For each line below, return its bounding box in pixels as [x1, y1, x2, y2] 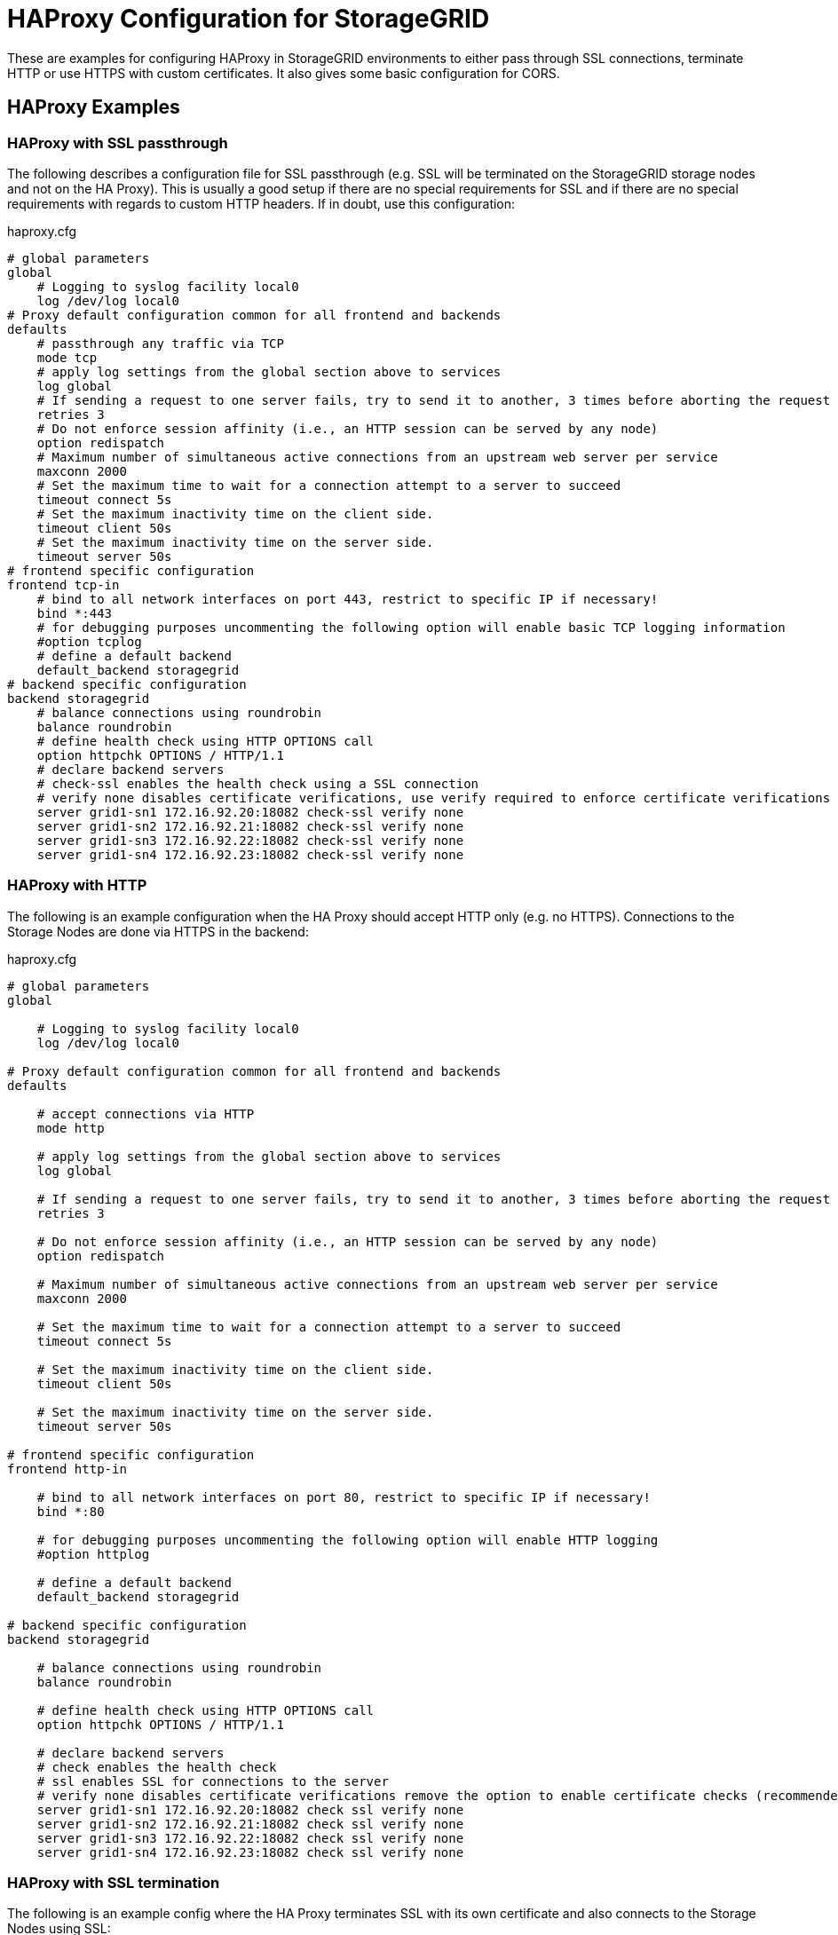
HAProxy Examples [7, 96, 180, 119]
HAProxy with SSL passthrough [7, 133, 228, 152]
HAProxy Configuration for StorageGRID [7, 4, 490, 34]
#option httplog [36, 1546, 150, 1561]
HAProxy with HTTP [7, 876, 147, 895]
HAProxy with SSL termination [7, 1874, 220, 1892]
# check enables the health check [36, 1759, 277, 1774]
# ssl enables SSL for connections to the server [36, 1773, 389, 1789]
